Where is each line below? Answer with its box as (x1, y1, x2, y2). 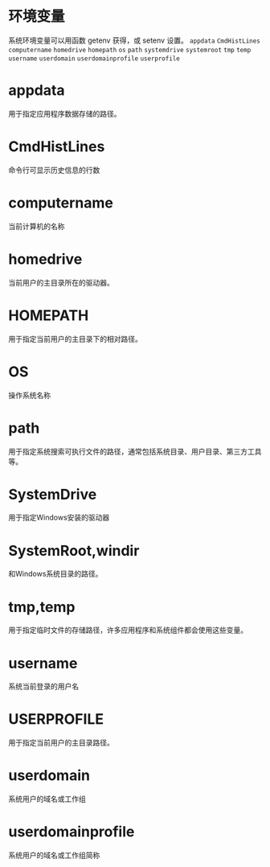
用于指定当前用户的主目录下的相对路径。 (8, 334, 142, 343)
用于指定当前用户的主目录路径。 (8, 738, 114, 748)
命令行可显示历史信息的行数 (8, 165, 100, 175)
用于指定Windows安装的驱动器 (8, 512, 110, 523)
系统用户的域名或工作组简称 (8, 850, 100, 861)
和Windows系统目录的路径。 (8, 569, 103, 579)
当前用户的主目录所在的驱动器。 (8, 277, 114, 287)
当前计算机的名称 (8, 221, 65, 231)
